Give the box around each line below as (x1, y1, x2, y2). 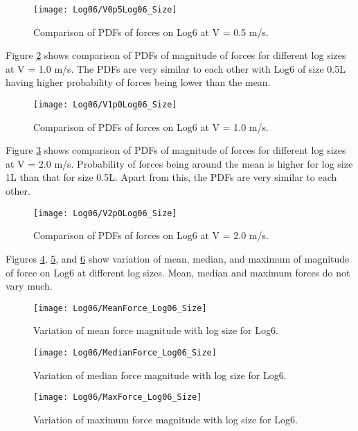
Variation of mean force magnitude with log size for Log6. (33, 323, 278, 337)
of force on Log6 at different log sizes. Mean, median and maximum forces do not (6, 265, 350, 279)
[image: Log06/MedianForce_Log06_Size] (33, 347, 217, 358)
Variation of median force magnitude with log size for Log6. (33, 367, 287, 382)
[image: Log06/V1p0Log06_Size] (33, 100, 177, 110)
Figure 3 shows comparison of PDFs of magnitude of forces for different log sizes (6, 143, 346, 157)
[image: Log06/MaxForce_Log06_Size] (33, 392, 202, 403)
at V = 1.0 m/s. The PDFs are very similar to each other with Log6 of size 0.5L (6, 61, 346, 76)
